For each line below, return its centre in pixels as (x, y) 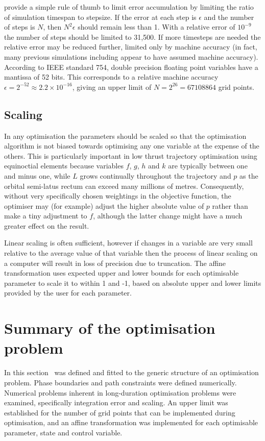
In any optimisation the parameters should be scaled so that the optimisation (125, 136)
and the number (229, 17)
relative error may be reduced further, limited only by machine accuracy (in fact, (131, 47)
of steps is (20, 27)
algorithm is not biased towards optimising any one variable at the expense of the (132, 146)
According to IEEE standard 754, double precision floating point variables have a (131, 67)
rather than (230, 205)
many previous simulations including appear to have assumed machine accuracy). (131, 56)
